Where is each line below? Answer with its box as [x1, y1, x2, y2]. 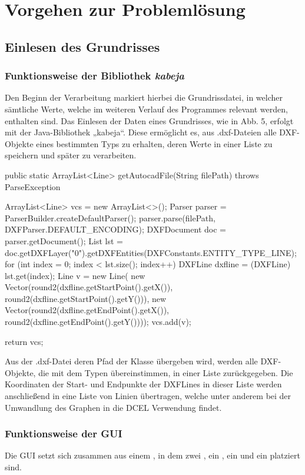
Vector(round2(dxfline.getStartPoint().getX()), [5, 281, 173, 293]
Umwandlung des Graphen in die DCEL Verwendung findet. [5, 401, 222, 413]
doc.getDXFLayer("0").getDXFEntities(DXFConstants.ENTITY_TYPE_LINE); [5, 246, 297, 258]
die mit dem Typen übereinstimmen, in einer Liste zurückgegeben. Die [38, 366, 293, 378]
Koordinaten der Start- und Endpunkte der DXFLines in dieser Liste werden [5, 378, 282, 390]
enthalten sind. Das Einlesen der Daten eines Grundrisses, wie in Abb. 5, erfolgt [5, 114, 294, 127]
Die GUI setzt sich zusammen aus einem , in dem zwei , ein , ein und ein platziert [5, 449, 300, 461]
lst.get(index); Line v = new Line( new [5, 269, 145, 281]
